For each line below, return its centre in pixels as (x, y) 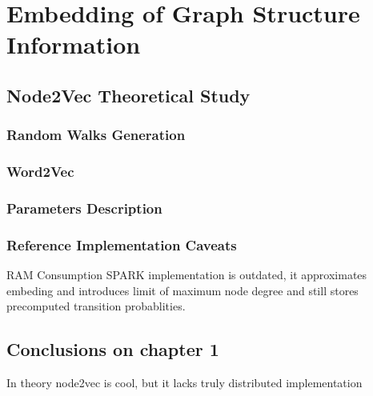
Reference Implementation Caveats (122, 244)
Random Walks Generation (96, 135)
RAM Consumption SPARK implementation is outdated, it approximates (187, 275)
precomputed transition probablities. (96, 306)
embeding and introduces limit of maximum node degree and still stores (182, 290)
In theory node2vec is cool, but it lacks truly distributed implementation (184, 383)
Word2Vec (40, 172)
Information (74, 44)
